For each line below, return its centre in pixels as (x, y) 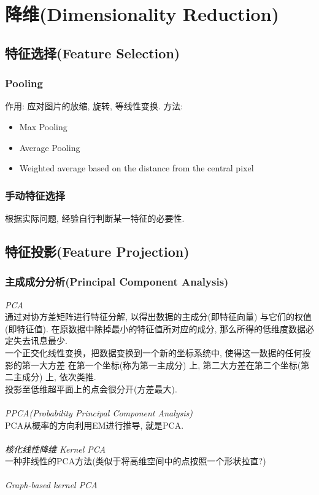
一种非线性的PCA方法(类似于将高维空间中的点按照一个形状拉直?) (136, 461)
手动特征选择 (35, 195)
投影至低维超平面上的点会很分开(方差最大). (91, 388)
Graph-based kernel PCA (51, 485)
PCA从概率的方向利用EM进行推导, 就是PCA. (94, 425)
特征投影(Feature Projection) (97, 251)
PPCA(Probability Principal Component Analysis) (99, 412)
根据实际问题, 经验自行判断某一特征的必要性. (95, 218)
